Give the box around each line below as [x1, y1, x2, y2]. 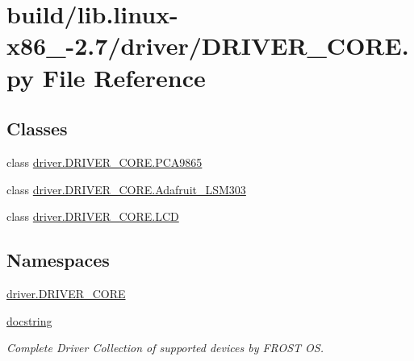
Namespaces [6, 247, 110, 272]
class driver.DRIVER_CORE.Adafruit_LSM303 [6, 180, 246, 197]
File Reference [42, 60, 206, 93]
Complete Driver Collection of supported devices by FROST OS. [6, 339, 324, 356]
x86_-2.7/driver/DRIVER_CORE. [6, 29, 409, 62]
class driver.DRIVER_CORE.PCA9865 [6, 153, 203, 170]
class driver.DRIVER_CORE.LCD [6, 208, 179, 225]
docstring [6, 312, 52, 329]
